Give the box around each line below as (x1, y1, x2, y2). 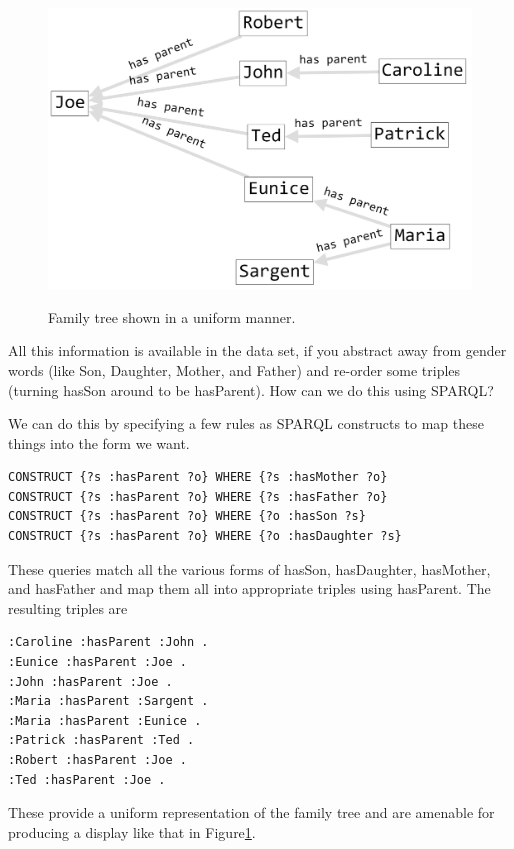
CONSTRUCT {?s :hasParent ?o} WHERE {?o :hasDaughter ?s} (8, 529, 402, 544)
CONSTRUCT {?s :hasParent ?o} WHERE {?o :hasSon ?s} (8, 509, 366, 524)
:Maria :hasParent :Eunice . (8, 713, 202, 728)
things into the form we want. (8, 432, 190, 453)
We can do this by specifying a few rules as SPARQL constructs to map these (8, 413, 484, 434)
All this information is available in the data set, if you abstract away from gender (8, 340, 507, 361)
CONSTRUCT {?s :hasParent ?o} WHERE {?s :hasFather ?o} (8, 489, 388, 504)
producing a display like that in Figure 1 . (8, 821, 256, 842)
